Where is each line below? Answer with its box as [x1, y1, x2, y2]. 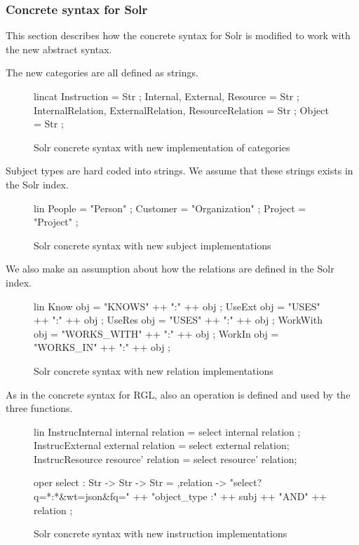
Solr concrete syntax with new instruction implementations [34, 526, 287, 541]
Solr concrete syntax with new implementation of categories [34, 139, 290, 154]
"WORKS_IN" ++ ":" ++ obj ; [34, 340, 170, 354]
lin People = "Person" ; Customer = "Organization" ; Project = [34, 200, 306, 215]
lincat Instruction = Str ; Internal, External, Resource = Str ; [34, 89, 299, 103]
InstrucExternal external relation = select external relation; [34, 438, 290, 453]
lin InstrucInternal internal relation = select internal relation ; [34, 424, 301, 439]
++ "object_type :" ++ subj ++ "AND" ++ [133, 489, 327, 504]
